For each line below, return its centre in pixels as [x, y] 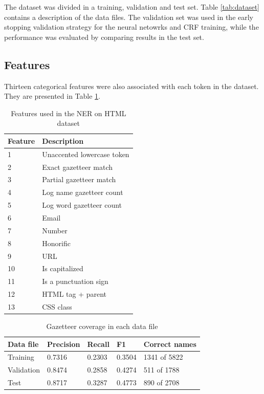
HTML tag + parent [74, 294]
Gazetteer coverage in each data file [102, 326]
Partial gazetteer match [79, 179]
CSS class [57, 306]
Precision [64, 344]
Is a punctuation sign [75, 281]
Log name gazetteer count [83, 192]
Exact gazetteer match [78, 167]
